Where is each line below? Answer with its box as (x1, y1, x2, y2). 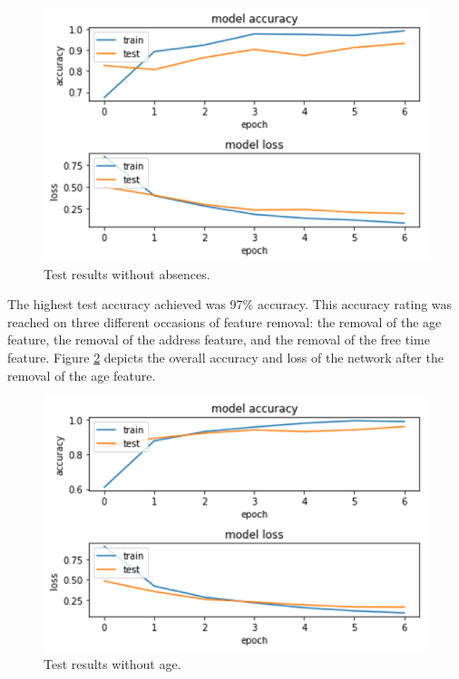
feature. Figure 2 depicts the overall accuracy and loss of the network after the (7, 347, 444, 366)
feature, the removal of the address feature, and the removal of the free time (7, 330, 430, 349)
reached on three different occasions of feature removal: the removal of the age (7, 312, 442, 331)
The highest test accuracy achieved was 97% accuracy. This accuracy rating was (7, 295, 453, 314)
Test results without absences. (44, 264, 210, 283)
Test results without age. (44, 654, 181, 673)
